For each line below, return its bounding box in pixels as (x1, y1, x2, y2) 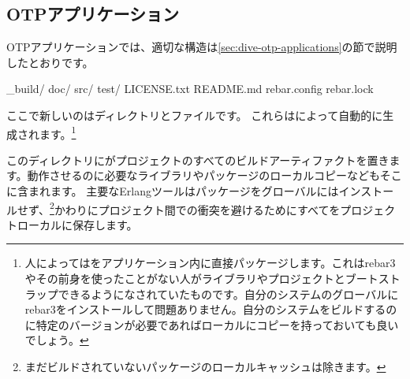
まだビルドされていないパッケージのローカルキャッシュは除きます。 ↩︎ (24, 359, 386, 375)
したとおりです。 (6, 54, 94, 70)
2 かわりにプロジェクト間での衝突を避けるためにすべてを (50, 199, 341, 217)
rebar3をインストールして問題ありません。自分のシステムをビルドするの (24, 301, 397, 318)
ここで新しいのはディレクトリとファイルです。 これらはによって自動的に (6, 106, 383, 123)
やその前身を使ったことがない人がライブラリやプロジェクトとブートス (24, 270, 389, 287)
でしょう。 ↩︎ (24, 332, 89, 348)
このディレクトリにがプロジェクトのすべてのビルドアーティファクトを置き (6, 151, 389, 168)
